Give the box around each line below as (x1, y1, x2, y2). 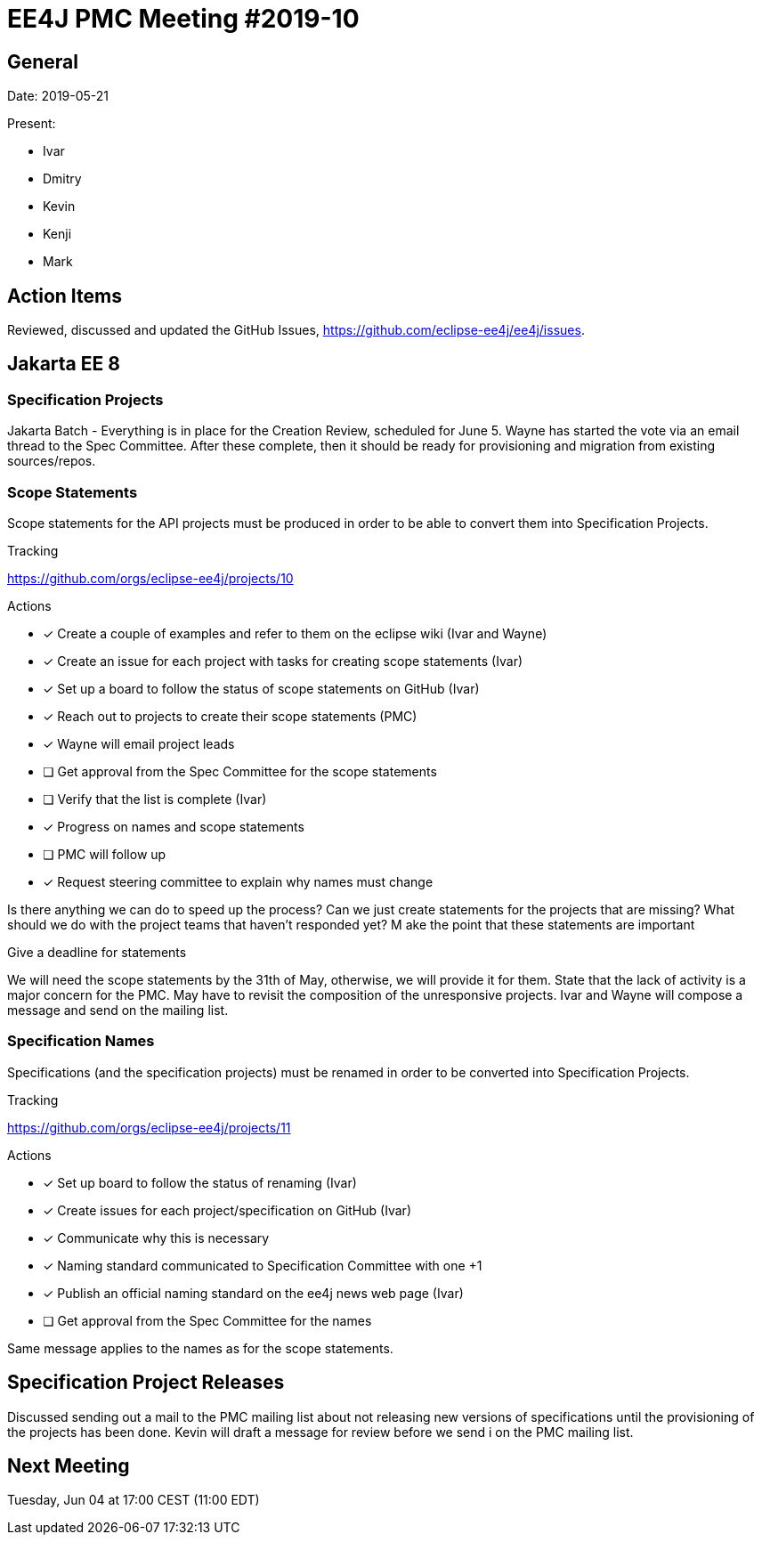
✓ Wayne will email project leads (43, 735, 235, 751)
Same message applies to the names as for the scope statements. (7, 1340, 393, 1356)
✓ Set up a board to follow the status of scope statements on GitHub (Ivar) (43, 680, 480, 696)
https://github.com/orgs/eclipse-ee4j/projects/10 (7, 570, 294, 586)
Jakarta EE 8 (7, 353, 120, 376)
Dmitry (43, 171, 82, 187)
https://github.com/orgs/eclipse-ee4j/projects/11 (7, 1119, 291, 1135)
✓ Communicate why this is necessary (43, 1230, 270, 1246)
